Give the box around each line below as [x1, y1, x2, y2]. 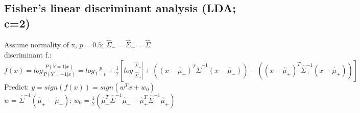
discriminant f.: [4, 49, 52, 60]
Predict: [4, 81, 29, 92]
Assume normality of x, [4, 39, 77, 49]
